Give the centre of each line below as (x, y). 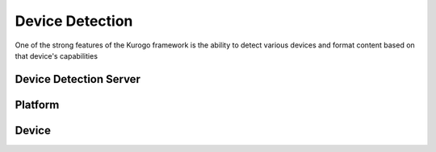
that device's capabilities (57, 55)
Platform (37, 105)
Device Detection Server (78, 79)
